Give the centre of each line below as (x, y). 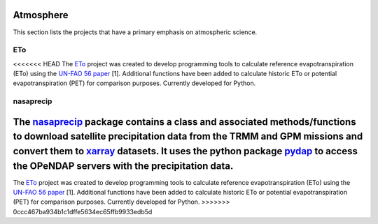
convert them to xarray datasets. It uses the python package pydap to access (185, 151)
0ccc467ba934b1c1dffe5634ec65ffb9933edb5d (83, 211)
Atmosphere (41, 15)
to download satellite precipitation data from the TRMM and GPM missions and (188, 136)
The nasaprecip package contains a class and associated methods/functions (184, 122)
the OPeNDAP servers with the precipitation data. (123, 166)
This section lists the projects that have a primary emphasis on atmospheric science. (135, 32)
